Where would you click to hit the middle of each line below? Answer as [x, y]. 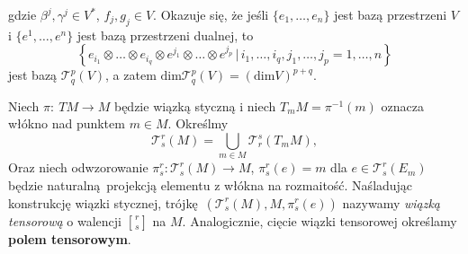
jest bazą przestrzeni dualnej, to [165, 35]
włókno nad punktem [67, 123]
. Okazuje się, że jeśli [211, 14]
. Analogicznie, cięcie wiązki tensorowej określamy [319, 220]
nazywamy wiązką [391, 202]
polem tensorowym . [70, 238]
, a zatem [131, 75]
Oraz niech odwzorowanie [78, 167]
